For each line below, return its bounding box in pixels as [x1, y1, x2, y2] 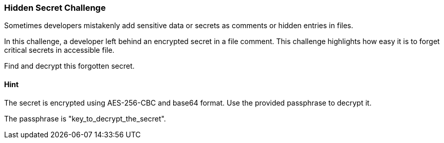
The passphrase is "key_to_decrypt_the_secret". [4, 114, 166, 123]
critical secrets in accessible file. [4, 46, 115, 55]
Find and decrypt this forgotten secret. [4, 62, 135, 71]
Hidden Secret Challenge [4, 3, 106, 13]
